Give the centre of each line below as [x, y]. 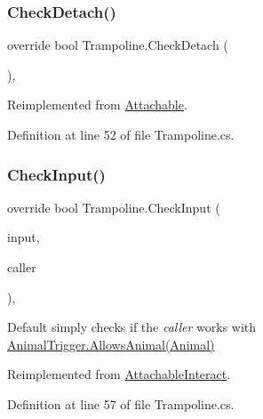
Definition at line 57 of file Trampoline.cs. [121, 403]
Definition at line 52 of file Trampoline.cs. [121, 134]
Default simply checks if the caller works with [132, 327]
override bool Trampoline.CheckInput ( [114, 207]
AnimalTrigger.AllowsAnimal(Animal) [111, 344]
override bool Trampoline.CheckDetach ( [118, 45]
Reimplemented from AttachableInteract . [119, 374]
